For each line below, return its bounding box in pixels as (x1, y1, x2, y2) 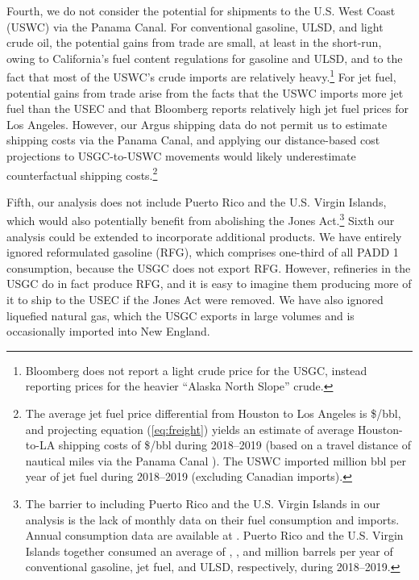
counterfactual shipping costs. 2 (6, 164, 158, 183)
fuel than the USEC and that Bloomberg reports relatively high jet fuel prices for (6, 100, 409, 117)
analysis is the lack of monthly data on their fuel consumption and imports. (25, 511, 400, 528)
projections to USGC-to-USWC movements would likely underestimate (6, 148, 356, 164)
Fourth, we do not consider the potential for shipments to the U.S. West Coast (6, 2, 396, 19)
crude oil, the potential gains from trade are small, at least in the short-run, (6, 34, 382, 51)
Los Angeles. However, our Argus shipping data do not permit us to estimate (6, 115, 388, 132)
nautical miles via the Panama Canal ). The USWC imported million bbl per (25, 452, 406, 469)
